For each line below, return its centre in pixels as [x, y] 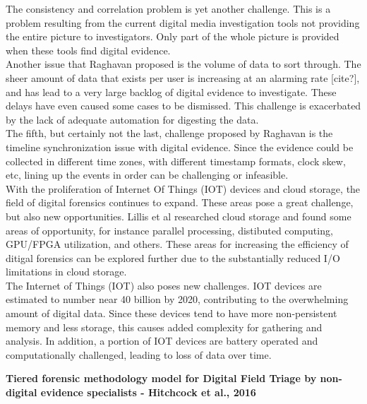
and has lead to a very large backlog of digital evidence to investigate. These [171, 91]
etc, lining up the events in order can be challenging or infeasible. [147, 175]
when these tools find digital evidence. [88, 50]
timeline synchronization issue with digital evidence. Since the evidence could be [180, 147]
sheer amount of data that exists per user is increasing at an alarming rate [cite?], [183, 77]
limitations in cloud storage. [66, 272]
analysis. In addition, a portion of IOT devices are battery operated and [162, 341]
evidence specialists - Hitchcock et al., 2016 [148, 392]
